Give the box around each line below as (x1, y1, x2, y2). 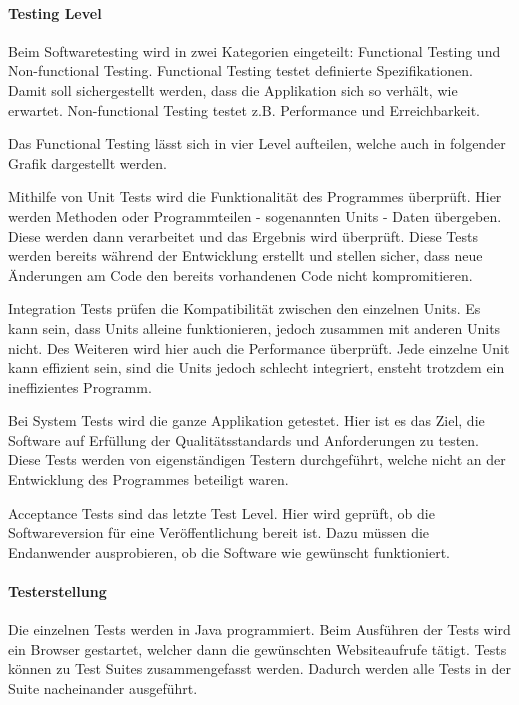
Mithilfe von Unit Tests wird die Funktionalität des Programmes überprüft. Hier (8, 186, 502, 207)
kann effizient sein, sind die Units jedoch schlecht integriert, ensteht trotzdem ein (8, 357, 505, 378)
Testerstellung (8, 581, 107, 602)
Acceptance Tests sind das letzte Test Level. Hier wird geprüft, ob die (8, 502, 435, 523)
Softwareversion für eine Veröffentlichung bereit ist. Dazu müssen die (8, 522, 430, 543)
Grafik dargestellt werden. (8, 152, 167, 173)
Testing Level (8, 2, 102, 23)
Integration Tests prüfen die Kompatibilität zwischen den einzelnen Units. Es (8, 298, 481, 319)
